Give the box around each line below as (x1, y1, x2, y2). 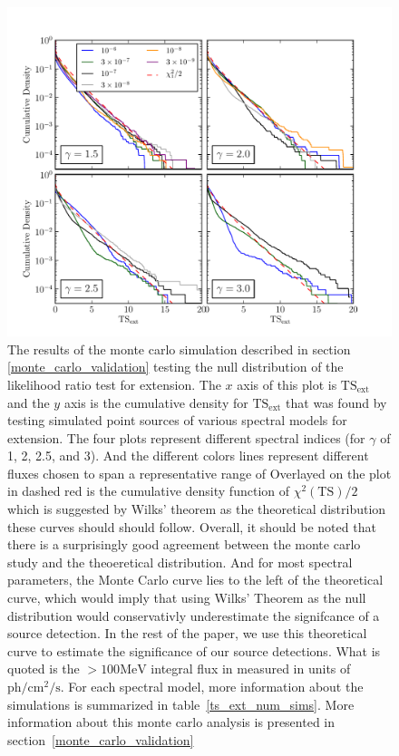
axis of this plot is (237, 374, 337, 393)
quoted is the (7, 659, 80, 678)
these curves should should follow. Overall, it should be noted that (7, 517, 376, 536)
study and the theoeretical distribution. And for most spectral (7, 552, 353, 571)
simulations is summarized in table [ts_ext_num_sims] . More (7, 694, 355, 713)
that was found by (286, 393, 387, 412)
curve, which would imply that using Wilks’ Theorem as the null (7, 588, 366, 607)
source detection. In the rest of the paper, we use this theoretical (7, 624, 367, 643)
